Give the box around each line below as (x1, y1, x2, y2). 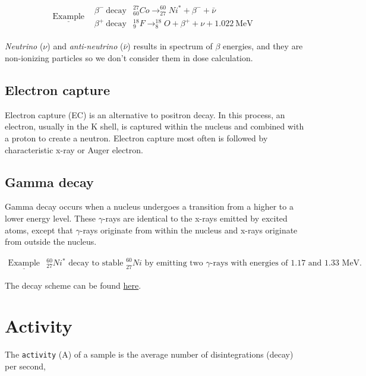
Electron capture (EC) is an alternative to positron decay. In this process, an (5, 108, 285, 121)
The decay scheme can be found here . (5, 279, 141, 291)
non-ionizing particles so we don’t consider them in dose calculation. (5, 52, 253, 64)
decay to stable (68, 259, 124, 268)
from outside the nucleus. (5, 235, 97, 248)
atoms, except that (5, 223, 73, 236)
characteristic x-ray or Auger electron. (5, 143, 143, 156)
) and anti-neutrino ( (47, 40, 124, 52)
